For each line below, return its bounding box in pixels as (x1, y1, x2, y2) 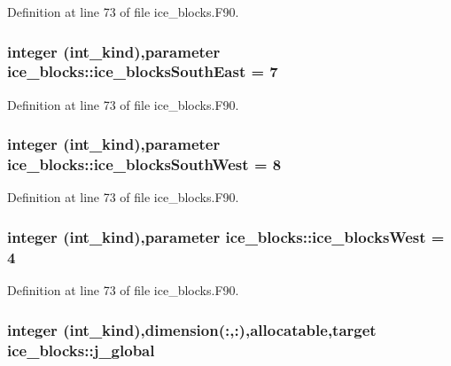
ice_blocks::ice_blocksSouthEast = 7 (7, 60, 278, 82)
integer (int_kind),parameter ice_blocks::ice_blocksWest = (7, 225, 445, 247)
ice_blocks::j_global (7, 339, 155, 361)
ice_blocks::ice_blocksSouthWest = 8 (7, 153, 282, 175)
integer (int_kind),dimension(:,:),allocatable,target (7, 318, 377, 340)
